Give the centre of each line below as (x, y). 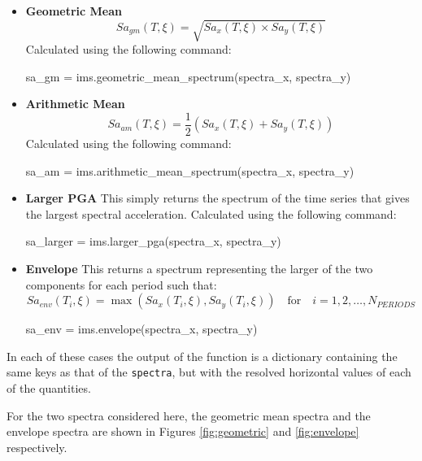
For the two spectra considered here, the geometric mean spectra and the (189, 415)
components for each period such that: (121, 284)
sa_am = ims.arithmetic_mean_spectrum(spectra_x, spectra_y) (190, 170)
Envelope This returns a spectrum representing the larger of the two (199, 268)
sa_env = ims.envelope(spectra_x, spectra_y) (141, 329)
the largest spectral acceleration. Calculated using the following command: (211, 213)
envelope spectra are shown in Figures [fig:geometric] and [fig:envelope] (183, 431)
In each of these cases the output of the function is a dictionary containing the (202, 356)
